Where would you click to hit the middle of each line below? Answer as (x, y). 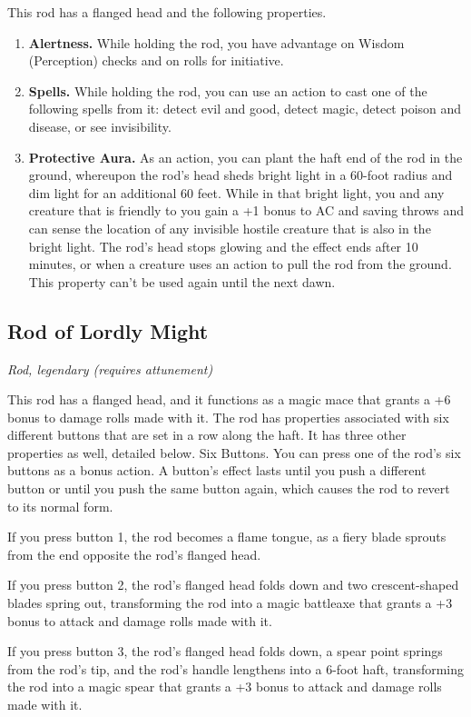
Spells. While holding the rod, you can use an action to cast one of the (228, 90)
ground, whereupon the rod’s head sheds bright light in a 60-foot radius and (240, 175)
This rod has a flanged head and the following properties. (167, 12)
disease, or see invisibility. (100, 126)
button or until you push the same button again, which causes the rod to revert (229, 488)
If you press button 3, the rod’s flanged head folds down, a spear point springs (225, 651)
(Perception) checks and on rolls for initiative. (156, 60)
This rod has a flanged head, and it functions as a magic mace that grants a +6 (229, 399)
